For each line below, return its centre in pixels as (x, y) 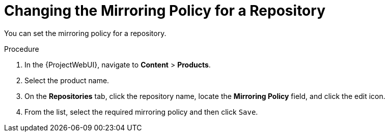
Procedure (22, 49)
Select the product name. (67, 80)
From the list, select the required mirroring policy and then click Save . (141, 112)
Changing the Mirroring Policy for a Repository (165, 11)
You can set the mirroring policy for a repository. (85, 33)
